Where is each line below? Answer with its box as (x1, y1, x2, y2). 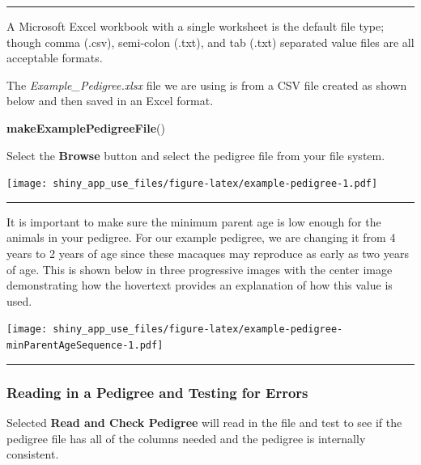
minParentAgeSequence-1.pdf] (6, 340, 164, 352)
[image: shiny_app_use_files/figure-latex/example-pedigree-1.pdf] (6, 178, 378, 190)
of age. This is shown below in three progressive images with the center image (6, 260, 393, 277)
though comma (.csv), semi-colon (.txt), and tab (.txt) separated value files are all (6, 33, 415, 50)
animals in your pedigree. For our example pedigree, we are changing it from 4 (6, 229, 396, 246)
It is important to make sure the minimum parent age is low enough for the (6, 213, 381, 230)
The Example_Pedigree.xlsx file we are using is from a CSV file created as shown (6, 76, 407, 93)
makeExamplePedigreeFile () (6, 119, 165, 136)
